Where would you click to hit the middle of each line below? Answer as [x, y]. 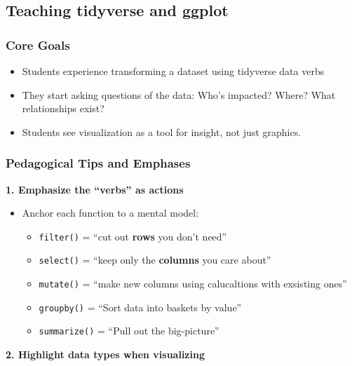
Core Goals [38, 45]
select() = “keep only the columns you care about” [155, 260]
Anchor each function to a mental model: [110, 213]
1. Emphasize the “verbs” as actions [95, 189]
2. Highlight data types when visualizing [105, 354]
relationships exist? [63, 108]
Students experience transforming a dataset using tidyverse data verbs [173, 71]
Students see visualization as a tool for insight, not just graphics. [162, 131]
